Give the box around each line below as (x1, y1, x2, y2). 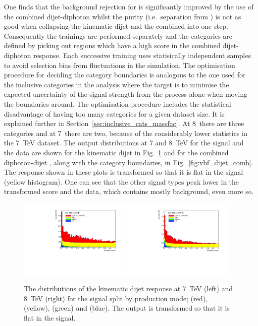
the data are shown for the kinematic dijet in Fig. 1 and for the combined (4, 147, 229, 157)
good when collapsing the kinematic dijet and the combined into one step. (4, 21, 228, 31)
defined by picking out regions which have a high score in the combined (4, 40, 220, 51)
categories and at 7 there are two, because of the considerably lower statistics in (4, 128, 248, 138)
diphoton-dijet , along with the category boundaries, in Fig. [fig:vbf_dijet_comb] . (4, 157, 253, 167)
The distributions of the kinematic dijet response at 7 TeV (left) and (24, 283, 233, 294)
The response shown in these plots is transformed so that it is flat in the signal (4, 167, 243, 177)
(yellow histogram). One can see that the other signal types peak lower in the (4, 176, 239, 187)
